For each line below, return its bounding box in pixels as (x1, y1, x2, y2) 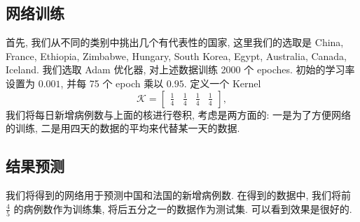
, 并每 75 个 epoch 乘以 (60, 75, 164, 90)
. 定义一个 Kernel (184, 75, 261, 90)
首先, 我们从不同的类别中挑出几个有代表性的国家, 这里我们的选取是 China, (6, 35, 344, 50)
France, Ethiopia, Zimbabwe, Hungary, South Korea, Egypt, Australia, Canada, (6, 48, 347, 63)
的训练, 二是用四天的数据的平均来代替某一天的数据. (6, 121, 240, 135)
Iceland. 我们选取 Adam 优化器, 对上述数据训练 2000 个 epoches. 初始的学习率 (6, 62, 355, 77)
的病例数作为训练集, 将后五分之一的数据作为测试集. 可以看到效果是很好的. (13, 201, 352, 216)
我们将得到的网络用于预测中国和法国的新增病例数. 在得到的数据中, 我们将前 (6, 187, 352, 202)
